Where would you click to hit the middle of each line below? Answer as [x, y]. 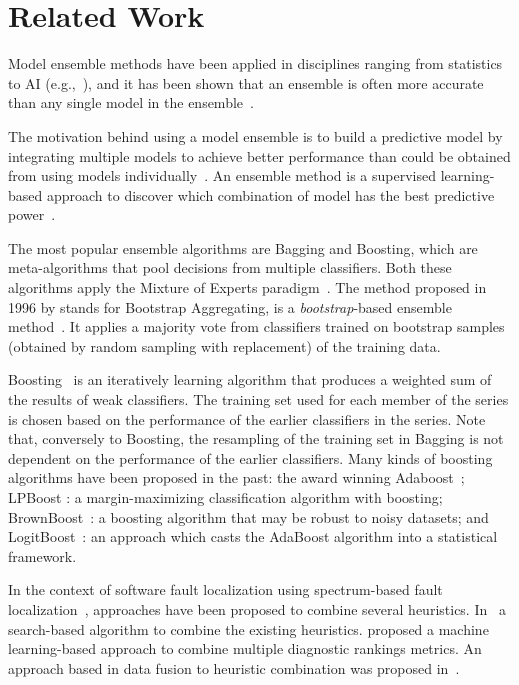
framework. [42, 555]
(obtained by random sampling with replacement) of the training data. [224, 345]
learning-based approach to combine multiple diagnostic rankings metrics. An [245, 648]
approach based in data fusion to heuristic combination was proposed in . [234, 667]
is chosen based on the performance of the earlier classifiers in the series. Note [247, 418]
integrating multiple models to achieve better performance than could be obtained [259, 155]
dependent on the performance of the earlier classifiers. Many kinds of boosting [250, 457]
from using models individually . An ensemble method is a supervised [222, 175]
